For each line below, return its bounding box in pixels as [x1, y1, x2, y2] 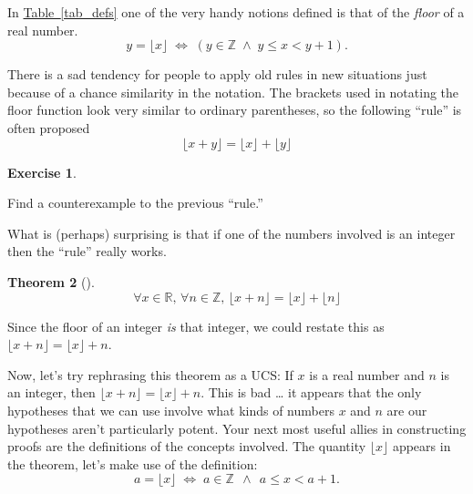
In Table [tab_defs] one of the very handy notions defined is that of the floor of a [7, 3, 465, 21]
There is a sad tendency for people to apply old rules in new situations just [7, 65, 427, 84]
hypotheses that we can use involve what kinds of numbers [7, 400, 334, 419]
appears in [392, 437, 451, 456]
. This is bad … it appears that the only [201, 383, 422, 402]
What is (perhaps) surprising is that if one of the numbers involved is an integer [7, 223, 456, 242]
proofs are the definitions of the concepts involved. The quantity [7, 437, 366, 456]
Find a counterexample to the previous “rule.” [7, 193, 263, 212]
